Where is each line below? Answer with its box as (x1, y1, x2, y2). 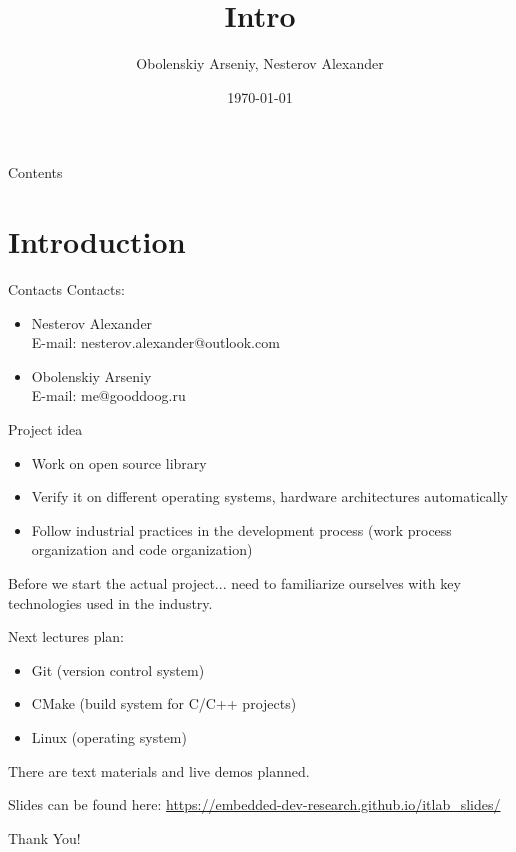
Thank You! (8, 827, 81, 848)
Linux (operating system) (31, 726, 187, 747)
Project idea (8, 419, 83, 439)
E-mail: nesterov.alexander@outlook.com (31, 332, 280, 353)
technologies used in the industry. (8, 592, 213, 613)
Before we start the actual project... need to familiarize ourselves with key (8, 572, 461, 593)
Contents (8, 162, 63, 183)
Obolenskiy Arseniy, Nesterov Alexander (136, 53, 384, 74)
